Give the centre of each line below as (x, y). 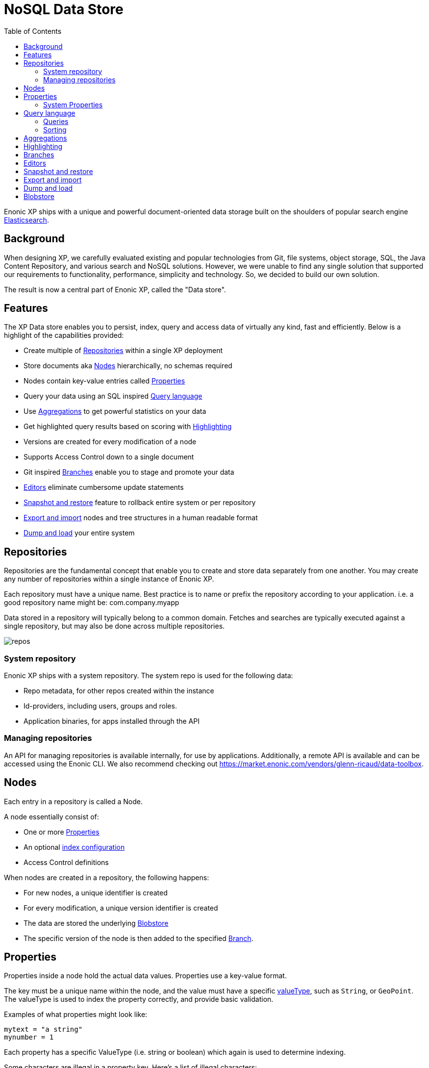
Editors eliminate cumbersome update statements (104, 487)
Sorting (55, 129)
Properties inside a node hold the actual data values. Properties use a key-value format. (145, 976)
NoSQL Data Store (64, 9)
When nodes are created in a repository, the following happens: (107, 877)
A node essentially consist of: (51, 816)
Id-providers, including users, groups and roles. (100, 706)
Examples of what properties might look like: (76, 1015)
